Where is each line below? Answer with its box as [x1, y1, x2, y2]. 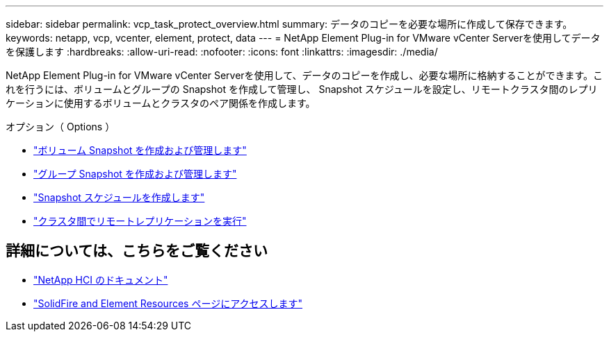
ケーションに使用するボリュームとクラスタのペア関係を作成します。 [6, 97, 316, 109]
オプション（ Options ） [6, 121, 115, 132]
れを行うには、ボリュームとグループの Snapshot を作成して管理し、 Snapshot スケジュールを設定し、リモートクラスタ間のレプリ [6, 83, 598, 95]
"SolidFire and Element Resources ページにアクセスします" [33, 297, 302, 309]
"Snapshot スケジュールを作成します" [33, 191, 205, 203]
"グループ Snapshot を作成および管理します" [33, 168, 237, 180]
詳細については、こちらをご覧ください [6, 242, 268, 260]
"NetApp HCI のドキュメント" [33, 273, 168, 286]
